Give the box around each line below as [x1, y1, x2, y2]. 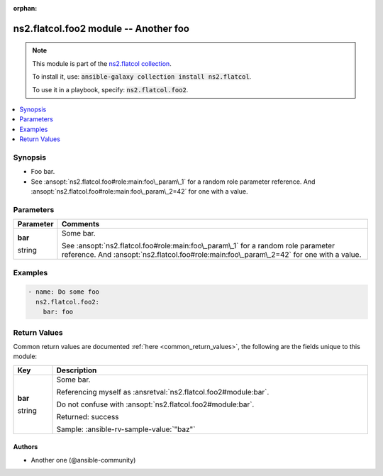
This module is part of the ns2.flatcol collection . [32, 59, 172, 67]
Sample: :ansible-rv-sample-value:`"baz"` [56, 424, 196, 434]
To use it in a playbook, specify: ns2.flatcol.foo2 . [32, 85, 189, 94]
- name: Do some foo [28, 288, 99, 296]
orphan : [13, 4, 38, 12]
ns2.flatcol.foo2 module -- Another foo [13, 22, 189, 35]
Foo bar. [30, 167, 55, 176]
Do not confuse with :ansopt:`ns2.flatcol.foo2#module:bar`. [56, 399, 255, 409]
